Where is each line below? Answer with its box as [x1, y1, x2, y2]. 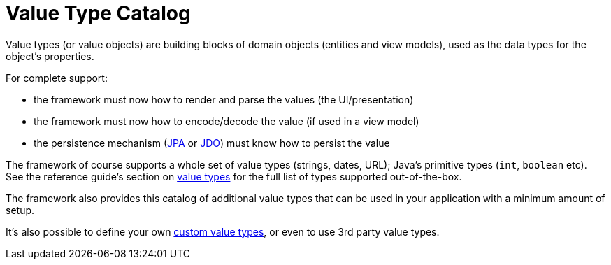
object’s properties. [6, 50, 94, 62]
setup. [6, 203, 35, 216]
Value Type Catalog [6, 1, 191, 25]
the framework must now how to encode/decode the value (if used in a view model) [34, 115, 419, 127]
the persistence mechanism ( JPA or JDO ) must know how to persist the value [34, 136, 390, 149]
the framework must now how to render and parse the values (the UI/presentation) [34, 93, 414, 106]
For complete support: [6, 71, 108, 84]
